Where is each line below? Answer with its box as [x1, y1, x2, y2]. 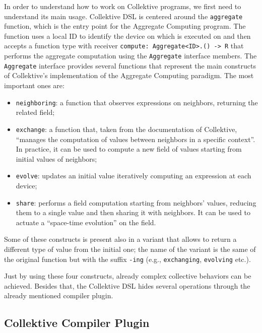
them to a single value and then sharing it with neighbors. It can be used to [16, 207, 250, 218]
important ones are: [4, 80, 64, 90]
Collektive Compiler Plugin [4, 315, 150, 330]
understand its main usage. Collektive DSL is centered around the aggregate [4, 11, 243, 21]
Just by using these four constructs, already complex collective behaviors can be [4, 271, 251, 281]
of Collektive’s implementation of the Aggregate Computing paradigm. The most [4, 70, 254, 81]
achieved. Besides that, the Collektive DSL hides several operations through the [4, 280, 250, 291]
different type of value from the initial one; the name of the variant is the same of [4, 243, 256, 254]
